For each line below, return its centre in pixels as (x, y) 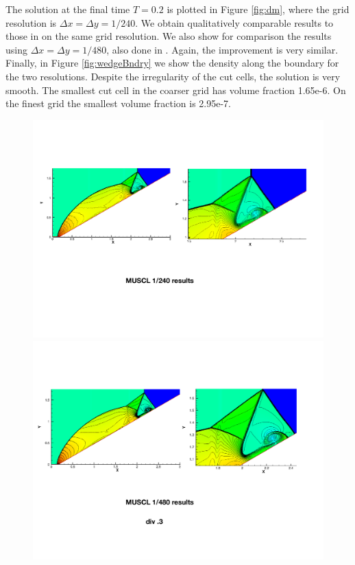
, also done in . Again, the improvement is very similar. (222, 49)
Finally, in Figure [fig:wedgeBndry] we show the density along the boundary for (172, 63)
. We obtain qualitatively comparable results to (234, 22)
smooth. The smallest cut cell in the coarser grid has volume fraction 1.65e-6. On (176, 90)
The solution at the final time (68, 9)
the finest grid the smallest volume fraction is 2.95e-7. (118, 103)
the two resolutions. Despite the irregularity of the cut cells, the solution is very (173, 76)
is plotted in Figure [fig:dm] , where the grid (258, 9)
